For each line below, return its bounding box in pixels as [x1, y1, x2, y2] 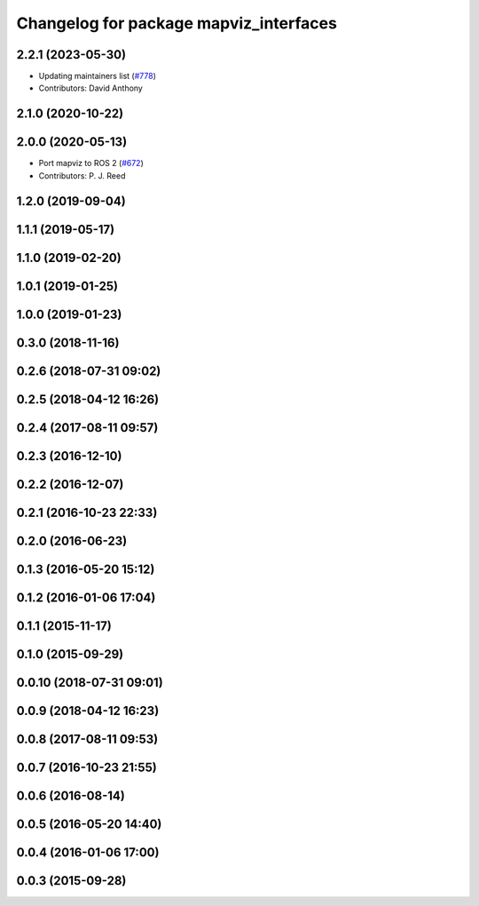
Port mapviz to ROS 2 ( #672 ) [38, 158, 144, 169]
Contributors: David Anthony [38, 83, 144, 93]
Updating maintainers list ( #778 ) [38, 71, 157, 82]
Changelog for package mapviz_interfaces [16, 13, 337, 33]
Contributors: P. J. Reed [38, 170, 126, 181]
